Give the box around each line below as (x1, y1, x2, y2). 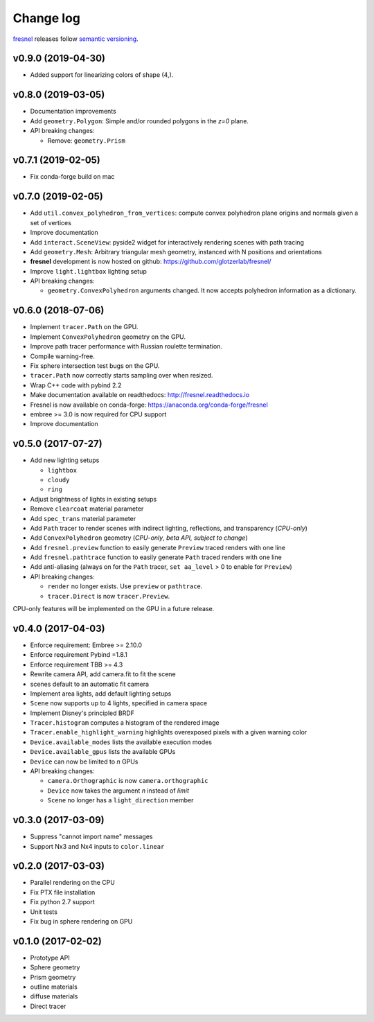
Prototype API (30, 953, 70, 962)
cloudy (47, 475, 70, 484)
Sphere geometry (30, 963, 80, 971)
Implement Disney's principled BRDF (30, 709, 135, 717)
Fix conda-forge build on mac (30, 173, 115, 181)
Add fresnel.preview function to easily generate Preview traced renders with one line (30, 543, 286, 552)
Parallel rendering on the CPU (30, 879, 116, 887)
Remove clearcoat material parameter (30, 504, 144, 513)
